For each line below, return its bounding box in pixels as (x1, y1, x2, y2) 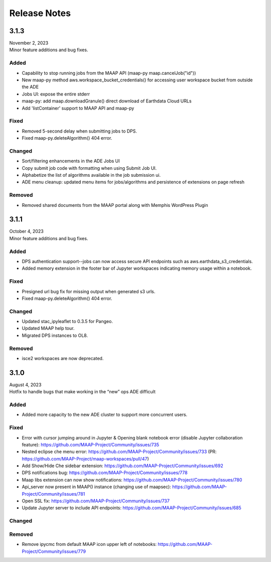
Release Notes (9, 8, 71, 19)
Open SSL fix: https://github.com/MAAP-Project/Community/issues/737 (22, 498, 170, 504)
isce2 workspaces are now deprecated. (22, 355, 104, 361)
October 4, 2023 (9, 229, 44, 235)
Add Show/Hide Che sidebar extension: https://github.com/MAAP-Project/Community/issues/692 (22, 463, 223, 469)
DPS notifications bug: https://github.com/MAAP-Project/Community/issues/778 (22, 470, 188, 476)
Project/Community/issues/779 (22, 548, 86, 554)
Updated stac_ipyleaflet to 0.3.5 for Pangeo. (22, 318, 113, 324)
